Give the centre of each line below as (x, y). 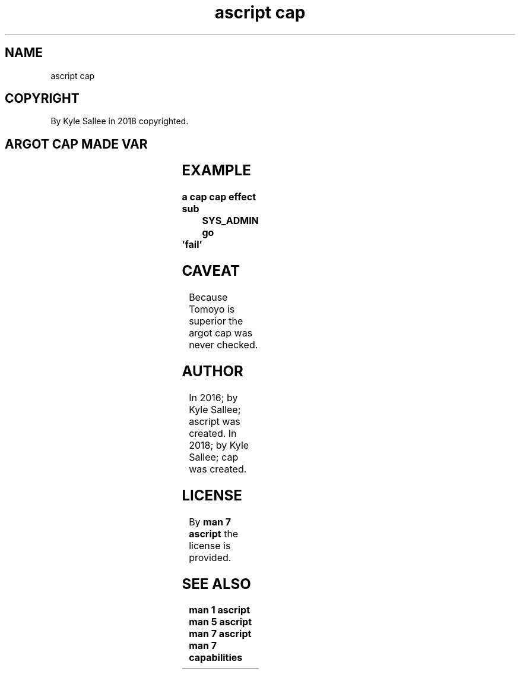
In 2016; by (213, 397)
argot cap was (221, 333)
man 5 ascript (221, 622)
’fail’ (192, 245)
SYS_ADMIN (230, 221)
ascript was (215, 421)
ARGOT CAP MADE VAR (76, 144)
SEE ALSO (216, 584)
